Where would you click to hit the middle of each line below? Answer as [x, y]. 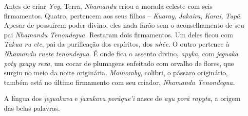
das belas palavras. [32, 108]
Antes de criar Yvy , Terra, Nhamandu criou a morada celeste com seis [108, 6]
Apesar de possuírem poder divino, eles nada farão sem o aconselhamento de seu [124, 25]
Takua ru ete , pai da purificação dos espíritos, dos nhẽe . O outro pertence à [117, 44]
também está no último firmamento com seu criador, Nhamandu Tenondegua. [119, 82]
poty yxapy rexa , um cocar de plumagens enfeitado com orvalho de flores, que [119, 63]
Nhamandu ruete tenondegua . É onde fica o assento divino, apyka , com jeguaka [121, 53]
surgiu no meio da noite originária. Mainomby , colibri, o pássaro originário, [116, 73]
